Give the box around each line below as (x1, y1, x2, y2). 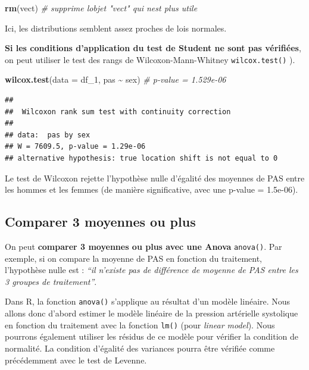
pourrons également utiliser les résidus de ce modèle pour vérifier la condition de (5, 330, 298, 343)
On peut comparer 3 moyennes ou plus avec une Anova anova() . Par (5, 240, 282, 252)
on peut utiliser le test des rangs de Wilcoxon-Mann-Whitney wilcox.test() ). (5, 53, 295, 65)
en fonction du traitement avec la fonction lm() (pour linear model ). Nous (5, 318, 275, 331)
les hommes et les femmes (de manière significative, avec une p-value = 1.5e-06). (5, 183, 298, 196)
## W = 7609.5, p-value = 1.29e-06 (5, 142, 146, 151)
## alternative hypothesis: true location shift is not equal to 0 (5, 154, 278, 162)
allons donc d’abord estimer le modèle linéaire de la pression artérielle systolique (5, 307, 298, 319)
